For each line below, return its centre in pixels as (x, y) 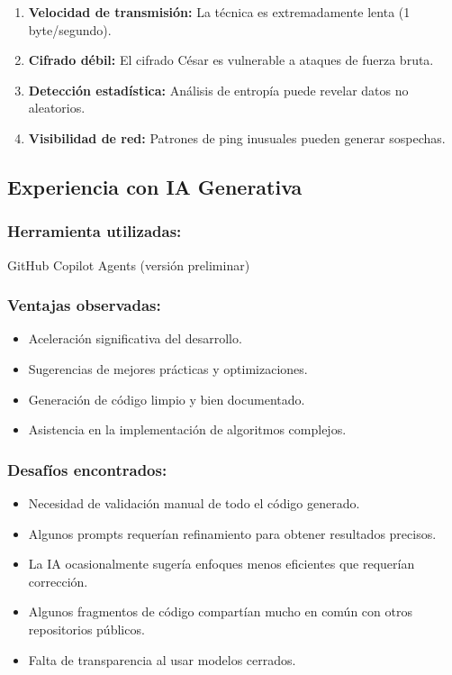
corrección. (58, 581)
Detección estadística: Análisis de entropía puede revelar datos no (218, 90)
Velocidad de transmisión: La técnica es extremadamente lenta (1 (219, 12)
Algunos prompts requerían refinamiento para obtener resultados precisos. (232, 533)
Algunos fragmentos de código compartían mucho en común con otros (220, 611)
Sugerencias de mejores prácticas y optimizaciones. (168, 368)
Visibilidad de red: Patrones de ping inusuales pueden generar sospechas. (237, 137)
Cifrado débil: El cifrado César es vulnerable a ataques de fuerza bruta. (231, 60)
